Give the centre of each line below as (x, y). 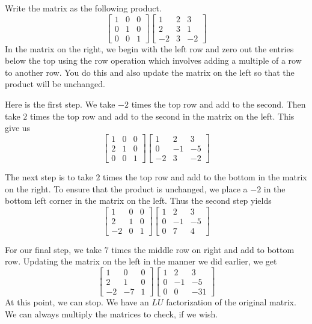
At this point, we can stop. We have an (77, 302)
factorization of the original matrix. (231, 302)
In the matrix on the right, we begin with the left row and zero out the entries (149, 48)
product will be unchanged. (55, 84)
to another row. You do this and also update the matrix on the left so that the (150, 72)
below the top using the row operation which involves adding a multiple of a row (153, 60)
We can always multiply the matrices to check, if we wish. (112, 313)
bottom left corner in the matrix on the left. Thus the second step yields (138, 200)
